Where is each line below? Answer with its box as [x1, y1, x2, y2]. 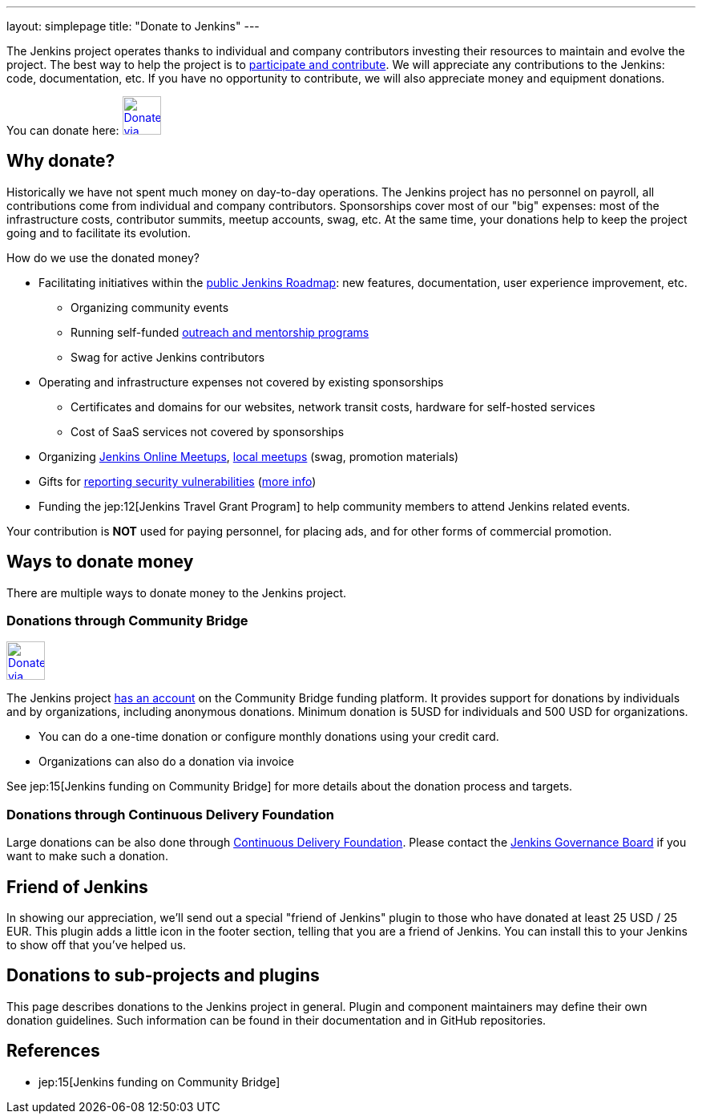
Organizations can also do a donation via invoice [38, 754, 295, 769]
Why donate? [6, 151, 115, 172]
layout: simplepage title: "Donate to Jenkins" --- [6, 19, 260, 33]
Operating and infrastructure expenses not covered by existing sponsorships [38, 374, 444, 389]
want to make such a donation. [6, 849, 168, 863]
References [6, 1041, 100, 1061]
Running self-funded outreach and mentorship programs [71, 325, 369, 339]
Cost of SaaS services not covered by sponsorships [71, 424, 345, 439]
